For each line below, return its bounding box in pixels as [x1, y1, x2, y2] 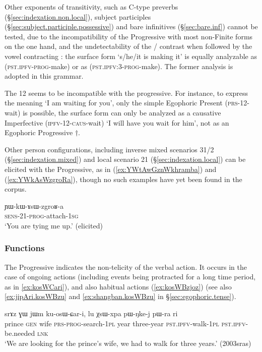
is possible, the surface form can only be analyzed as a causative [23, 107, 221, 118]
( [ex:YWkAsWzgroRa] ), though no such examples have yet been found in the [5, 173, 242, 184]
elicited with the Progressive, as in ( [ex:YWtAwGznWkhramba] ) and [5, 163, 217, 174]
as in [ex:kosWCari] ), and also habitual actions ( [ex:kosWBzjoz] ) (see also [5, 281, 232, 291]
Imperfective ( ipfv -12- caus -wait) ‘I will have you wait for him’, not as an [5, 117, 229, 128]
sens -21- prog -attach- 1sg [5, 210, 79, 221]
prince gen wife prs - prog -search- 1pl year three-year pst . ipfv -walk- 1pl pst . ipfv [5, 318, 246, 328]
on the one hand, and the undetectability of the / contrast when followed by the [5, 41, 252, 51]
